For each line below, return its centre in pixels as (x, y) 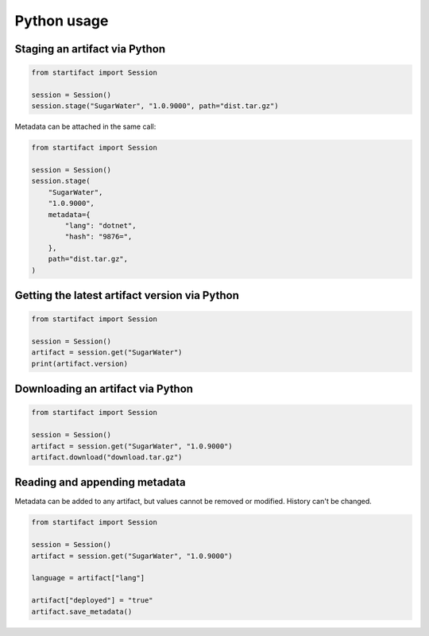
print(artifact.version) (80, 363)
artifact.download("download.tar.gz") (107, 457)
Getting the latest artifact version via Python (127, 295)
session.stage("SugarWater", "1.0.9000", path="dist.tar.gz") (155, 106)
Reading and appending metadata (100, 482)
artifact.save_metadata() (82, 611)
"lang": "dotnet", (100, 226)
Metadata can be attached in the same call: (85, 126)
